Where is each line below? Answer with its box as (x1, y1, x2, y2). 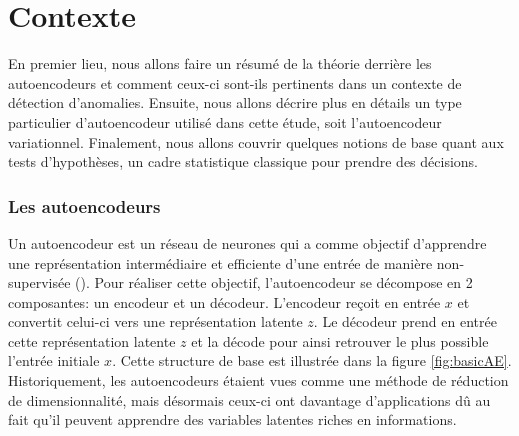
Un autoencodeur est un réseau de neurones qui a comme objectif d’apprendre (8, 232, 487, 253)
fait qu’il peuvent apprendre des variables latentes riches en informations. (8, 409, 457, 430)
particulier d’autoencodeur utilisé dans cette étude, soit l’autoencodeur (8, 111, 442, 132)
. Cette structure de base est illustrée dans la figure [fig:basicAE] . (112, 350, 512, 371)
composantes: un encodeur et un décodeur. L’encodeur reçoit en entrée (8, 291, 441, 312)
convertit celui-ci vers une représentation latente (8, 311, 303, 332)
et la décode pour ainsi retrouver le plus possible (191, 330, 489, 351)
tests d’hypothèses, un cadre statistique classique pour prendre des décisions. (8, 151, 478, 172)
